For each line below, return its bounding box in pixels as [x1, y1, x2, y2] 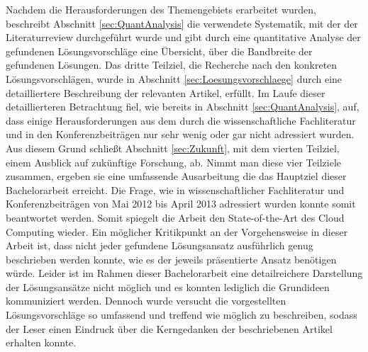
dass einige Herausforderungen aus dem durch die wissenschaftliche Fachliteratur [6, 113, 356, 127]
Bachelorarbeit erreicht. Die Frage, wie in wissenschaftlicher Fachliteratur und [6, 182, 345, 197]
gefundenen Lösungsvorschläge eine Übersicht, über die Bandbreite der [6, 43, 313, 58]
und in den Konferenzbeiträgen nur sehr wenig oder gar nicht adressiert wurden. [6, 127, 355, 142]
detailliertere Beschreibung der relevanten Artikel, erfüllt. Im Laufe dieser [6, 85, 325, 100]
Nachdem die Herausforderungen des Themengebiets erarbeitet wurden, [6, 2, 316, 16]
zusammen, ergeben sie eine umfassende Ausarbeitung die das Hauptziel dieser [6, 169, 347, 183]
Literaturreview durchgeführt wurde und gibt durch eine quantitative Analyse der [6, 30, 361, 45]
